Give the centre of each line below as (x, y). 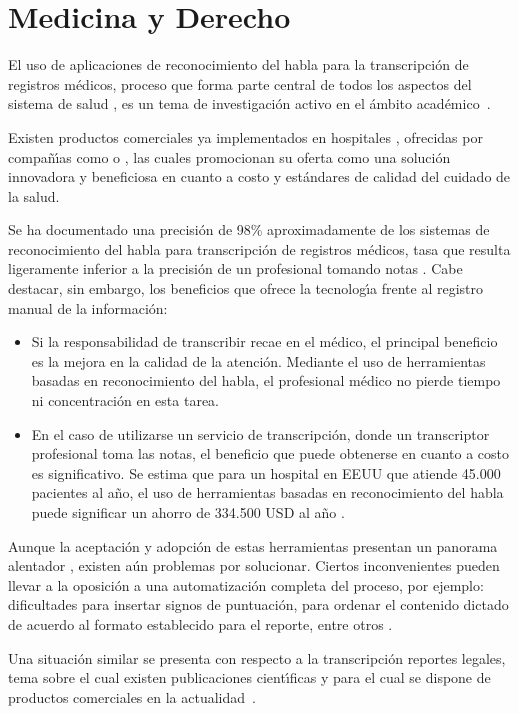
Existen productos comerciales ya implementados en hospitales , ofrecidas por (245, 136)
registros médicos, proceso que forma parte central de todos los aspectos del (240, 83)
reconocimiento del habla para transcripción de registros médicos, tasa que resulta (259, 248)
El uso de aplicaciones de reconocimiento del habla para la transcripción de (238, 64)
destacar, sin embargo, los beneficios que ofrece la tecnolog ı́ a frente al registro (246, 288)
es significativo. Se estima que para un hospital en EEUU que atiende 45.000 (266, 472)
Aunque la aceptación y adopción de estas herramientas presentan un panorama (253, 545)
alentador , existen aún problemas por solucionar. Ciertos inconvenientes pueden (254, 565)
